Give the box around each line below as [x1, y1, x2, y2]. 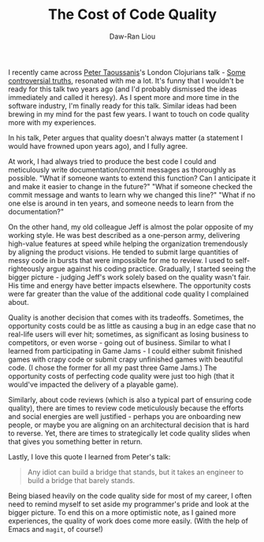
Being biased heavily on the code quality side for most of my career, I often [8, 491, 252, 500]
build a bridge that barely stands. [27, 475, 136, 485]
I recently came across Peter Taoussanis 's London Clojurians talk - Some [8, 67, 246, 76]
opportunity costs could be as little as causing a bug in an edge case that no [8, 321, 256, 330]
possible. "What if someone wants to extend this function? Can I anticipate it [8, 173, 256, 183]
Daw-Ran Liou [109, 32, 156, 41]
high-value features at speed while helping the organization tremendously [8, 239, 248, 248]
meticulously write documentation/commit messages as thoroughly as [8, 165, 236, 174]
